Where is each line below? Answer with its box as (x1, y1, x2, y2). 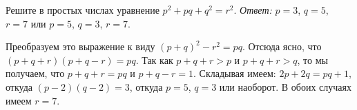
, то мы (297, 52, 328, 67)
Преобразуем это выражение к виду (6, 39, 155, 54)
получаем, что (6, 66, 65, 80)
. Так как (135, 52, 173, 67)
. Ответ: (233, 3, 272, 16)
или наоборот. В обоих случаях (219, 79, 351, 93)
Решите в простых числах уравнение (6, 3, 160, 16)
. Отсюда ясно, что (242, 39, 322, 54)
